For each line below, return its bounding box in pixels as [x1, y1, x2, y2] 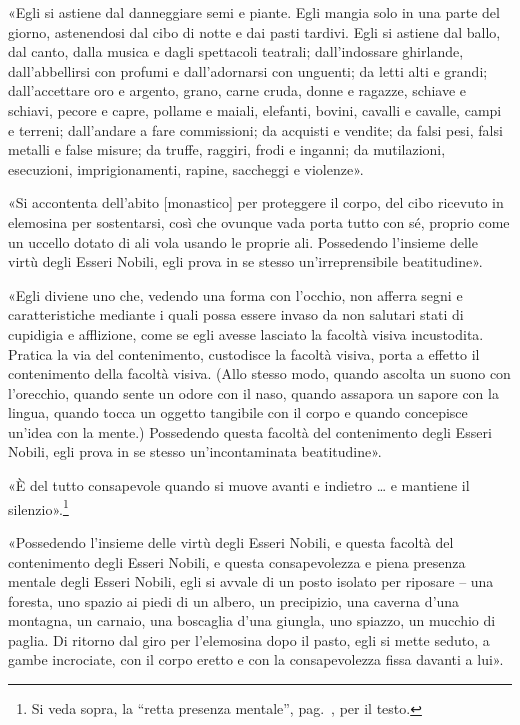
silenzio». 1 [8, 495, 69, 519]
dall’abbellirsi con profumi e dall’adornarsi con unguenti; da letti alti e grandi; [8, 60, 488, 81]
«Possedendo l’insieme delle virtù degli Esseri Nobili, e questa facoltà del [8, 531, 454, 552]
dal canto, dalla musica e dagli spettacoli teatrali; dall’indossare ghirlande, [8, 41, 464, 62]
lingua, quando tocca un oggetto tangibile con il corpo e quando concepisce [8, 402, 468, 423]
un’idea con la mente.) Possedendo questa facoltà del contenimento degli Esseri [8, 421, 492, 442]
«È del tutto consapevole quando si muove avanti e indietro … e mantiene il [8, 475, 470, 496]
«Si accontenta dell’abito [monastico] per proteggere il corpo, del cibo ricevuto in [8, 192, 504, 213]
